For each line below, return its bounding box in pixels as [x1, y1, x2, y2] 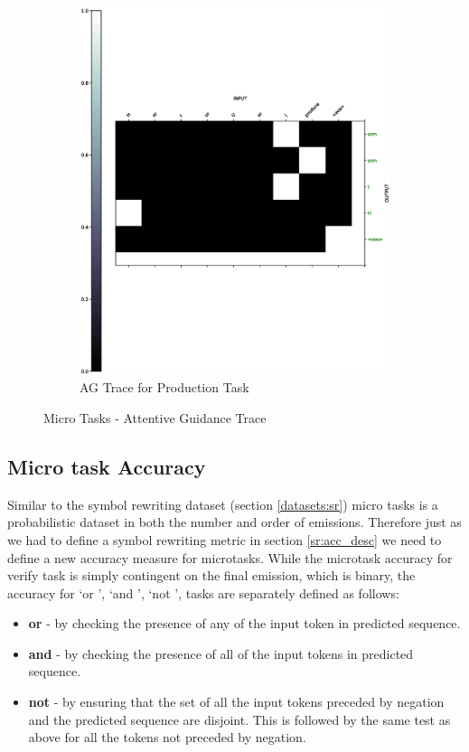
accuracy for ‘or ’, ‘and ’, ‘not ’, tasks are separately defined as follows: [7, 583, 399, 602]
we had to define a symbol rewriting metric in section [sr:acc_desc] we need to [7, 530, 442, 549]
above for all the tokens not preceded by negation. [28, 728, 306, 747]
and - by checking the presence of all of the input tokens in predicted [28, 644, 414, 663]
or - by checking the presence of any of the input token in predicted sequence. [28, 614, 461, 633]
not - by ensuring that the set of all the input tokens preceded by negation [28, 692, 445, 711]
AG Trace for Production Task [80, 378, 249, 397]
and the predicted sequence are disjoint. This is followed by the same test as [28, 710, 451, 728]
